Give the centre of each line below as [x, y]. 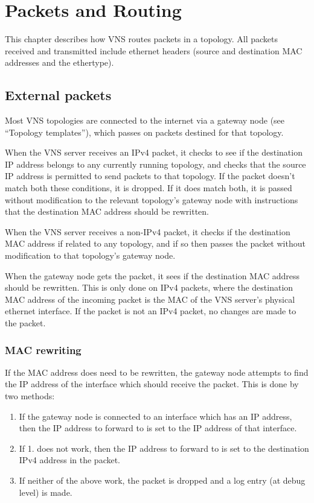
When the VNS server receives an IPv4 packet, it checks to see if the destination [154, 152]
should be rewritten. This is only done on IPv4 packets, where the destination [149, 287]
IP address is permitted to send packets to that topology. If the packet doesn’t [150, 176]
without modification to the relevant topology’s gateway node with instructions [152, 199]
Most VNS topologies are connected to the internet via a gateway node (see [145, 120]
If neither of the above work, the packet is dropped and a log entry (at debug [162, 480]
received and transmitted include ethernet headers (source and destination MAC [154, 50]
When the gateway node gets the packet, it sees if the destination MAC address [152, 275]
